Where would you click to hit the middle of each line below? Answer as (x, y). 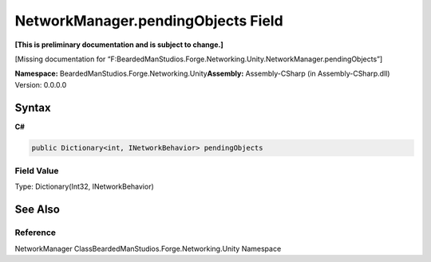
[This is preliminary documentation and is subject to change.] (119, 45)
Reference (35, 233)
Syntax (33, 108)
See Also (37, 210)
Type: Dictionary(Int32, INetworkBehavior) (85, 186)
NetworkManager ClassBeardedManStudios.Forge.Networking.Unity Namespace (148, 248)
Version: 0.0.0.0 (41, 84)
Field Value (37, 170)
